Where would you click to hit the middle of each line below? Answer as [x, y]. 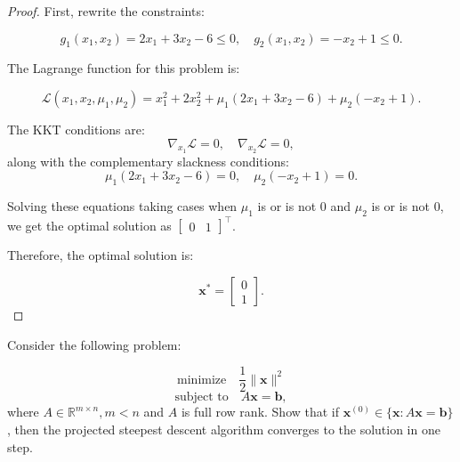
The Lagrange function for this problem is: [124, 68]
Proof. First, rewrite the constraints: [106, 11]
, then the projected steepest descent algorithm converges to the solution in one [224, 429]
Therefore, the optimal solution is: [101, 255]
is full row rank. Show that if [260, 412]
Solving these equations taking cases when [122, 206]
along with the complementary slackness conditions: [148, 161]
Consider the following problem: [94, 344]
